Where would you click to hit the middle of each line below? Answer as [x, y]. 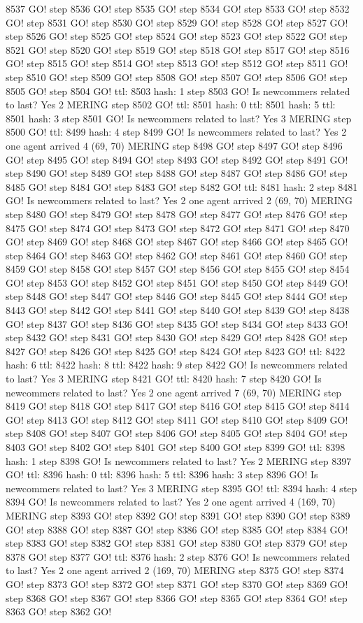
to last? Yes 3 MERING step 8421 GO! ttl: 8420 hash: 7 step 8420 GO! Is [164, 379]
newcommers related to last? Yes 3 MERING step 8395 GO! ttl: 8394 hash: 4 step [181, 488]
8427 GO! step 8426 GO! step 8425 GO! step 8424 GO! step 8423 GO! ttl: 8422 [176, 351]
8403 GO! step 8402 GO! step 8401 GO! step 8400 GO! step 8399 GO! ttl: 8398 [176, 447]
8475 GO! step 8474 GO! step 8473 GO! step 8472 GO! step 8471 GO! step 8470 [178, 228]
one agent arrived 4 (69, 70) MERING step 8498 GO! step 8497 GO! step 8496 [174, 145]
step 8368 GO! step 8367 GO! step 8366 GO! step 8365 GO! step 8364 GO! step [177, 597]
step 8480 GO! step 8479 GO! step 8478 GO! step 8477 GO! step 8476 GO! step [177, 214]
